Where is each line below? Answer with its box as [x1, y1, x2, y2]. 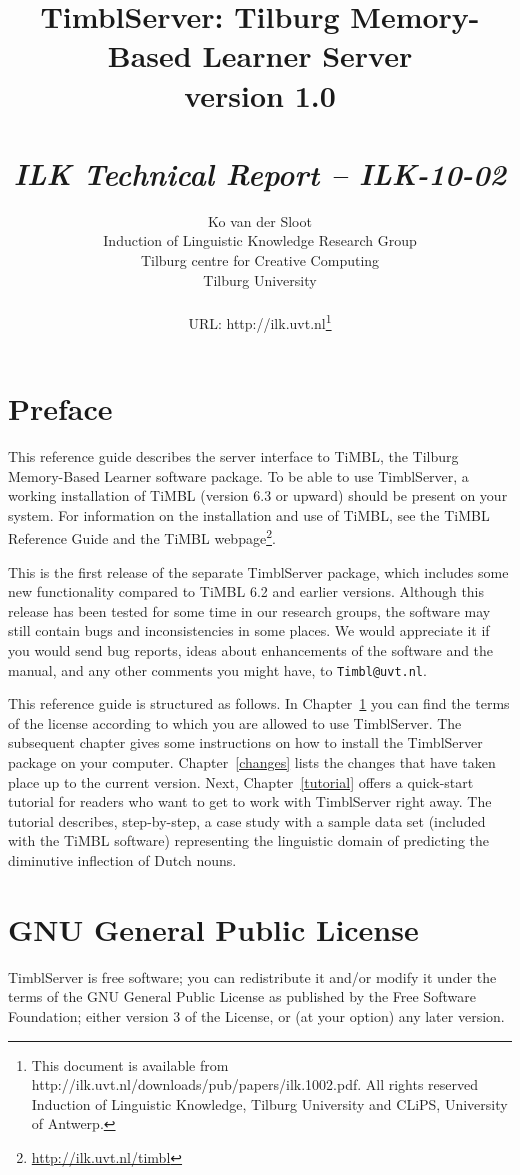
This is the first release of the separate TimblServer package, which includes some [8, 561, 509, 582]
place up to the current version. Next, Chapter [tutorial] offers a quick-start [8, 771, 474, 792]
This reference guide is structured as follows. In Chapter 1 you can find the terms [8, 693, 510, 714]
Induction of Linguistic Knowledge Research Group [103, 230, 417, 251]
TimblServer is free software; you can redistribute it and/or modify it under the [8, 966, 497, 987]
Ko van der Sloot [208, 210, 312, 231]
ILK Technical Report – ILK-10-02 [13, 152, 507, 194]
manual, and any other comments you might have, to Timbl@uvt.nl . [8, 659, 427, 680]
